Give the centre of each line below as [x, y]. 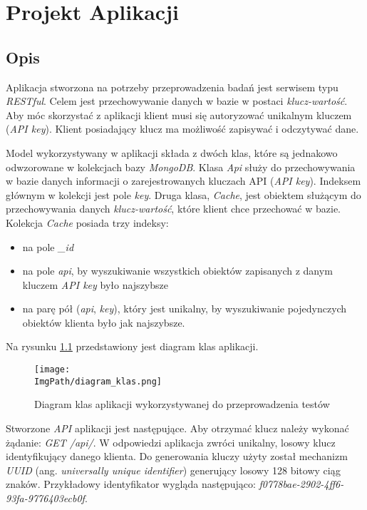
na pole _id [48, 246]
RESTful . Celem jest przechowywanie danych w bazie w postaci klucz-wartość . [177, 101]
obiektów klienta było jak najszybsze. [104, 322]
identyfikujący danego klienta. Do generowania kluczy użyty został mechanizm [177, 456]
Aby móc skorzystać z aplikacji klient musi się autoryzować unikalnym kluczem [179, 114]
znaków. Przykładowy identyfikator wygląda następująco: [131, 484]
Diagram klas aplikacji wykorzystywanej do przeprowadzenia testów [182, 404]
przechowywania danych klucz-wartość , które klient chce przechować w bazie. [173, 209]
